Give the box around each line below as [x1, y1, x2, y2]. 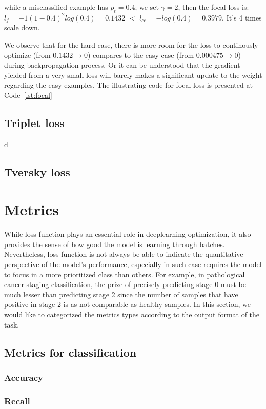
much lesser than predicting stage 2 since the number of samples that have [4, 289, 238, 299]
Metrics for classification [4, 344, 137, 360]
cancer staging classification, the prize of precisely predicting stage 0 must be [4, 279, 246, 290]
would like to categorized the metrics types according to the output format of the [4, 309, 260, 319]
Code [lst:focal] [4, 89, 52, 100]
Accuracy [4, 371, 44, 383]
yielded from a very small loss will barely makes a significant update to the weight [4, 69, 262, 80]
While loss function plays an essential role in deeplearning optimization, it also [4, 229, 251, 239]
